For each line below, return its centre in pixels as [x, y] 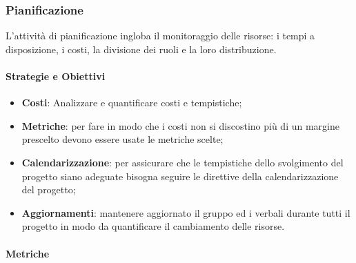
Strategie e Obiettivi [56, 76]
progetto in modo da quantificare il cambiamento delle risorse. [153, 226]
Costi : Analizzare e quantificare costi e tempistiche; [132, 103]
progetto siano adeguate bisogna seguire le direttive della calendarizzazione [180, 176]
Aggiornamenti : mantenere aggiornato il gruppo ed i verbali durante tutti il [186, 212]
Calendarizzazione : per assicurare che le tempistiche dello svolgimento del [182, 162]
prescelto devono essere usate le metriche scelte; [122, 139]
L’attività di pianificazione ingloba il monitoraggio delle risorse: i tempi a [160, 36]
